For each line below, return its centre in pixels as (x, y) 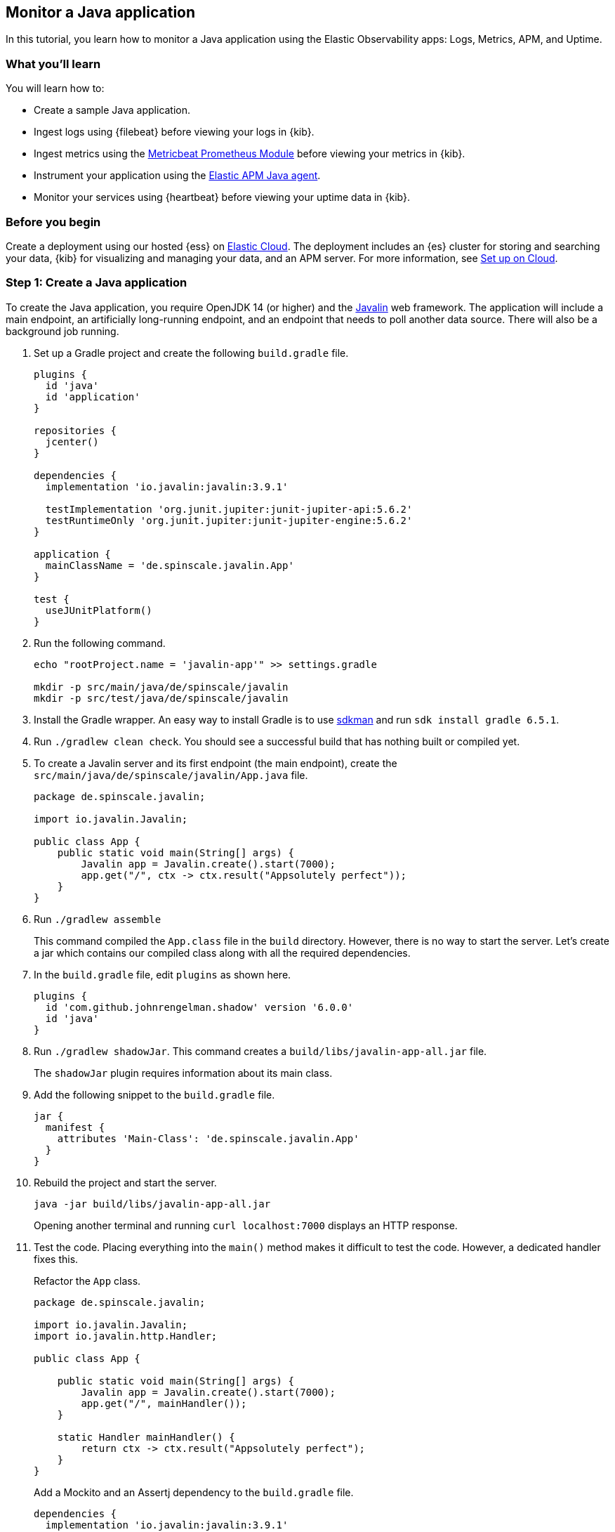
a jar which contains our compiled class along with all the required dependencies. (222, 952)
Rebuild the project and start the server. (125, 1182)
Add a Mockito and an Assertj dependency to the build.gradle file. (194, 1492)
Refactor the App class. (87, 1281)
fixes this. (56, 1259)
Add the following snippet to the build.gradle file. (154, 1094)
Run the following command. (100, 643)
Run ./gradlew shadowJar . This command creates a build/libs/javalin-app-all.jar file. (260, 1051)
